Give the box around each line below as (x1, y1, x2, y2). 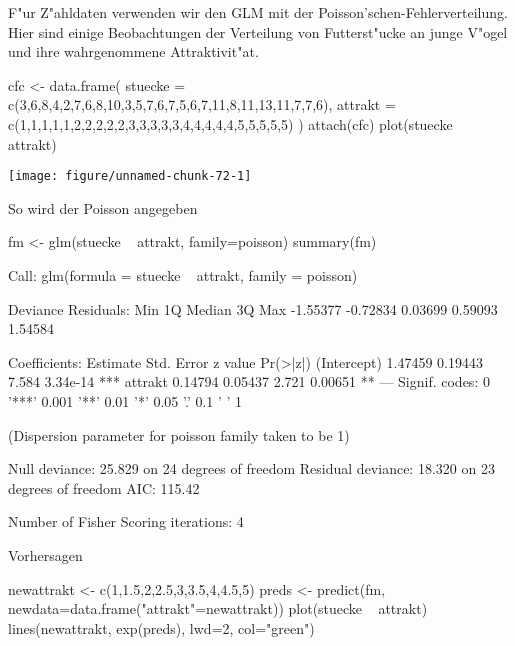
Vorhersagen (8, 544, 83, 565)
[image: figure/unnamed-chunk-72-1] (8, 169, 252, 184)
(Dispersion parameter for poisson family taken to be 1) (8, 424, 350, 445)
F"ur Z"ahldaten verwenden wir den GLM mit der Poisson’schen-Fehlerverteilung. (8, 2, 508, 22)
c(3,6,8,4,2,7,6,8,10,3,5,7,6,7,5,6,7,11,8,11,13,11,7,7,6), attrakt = (8, 94, 396, 115)
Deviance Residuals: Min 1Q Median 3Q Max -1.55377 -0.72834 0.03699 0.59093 (8, 298, 498, 319)
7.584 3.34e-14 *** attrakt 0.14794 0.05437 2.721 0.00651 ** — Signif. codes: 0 (8, 371, 490, 392)
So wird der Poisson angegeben (8, 197, 198, 218)
